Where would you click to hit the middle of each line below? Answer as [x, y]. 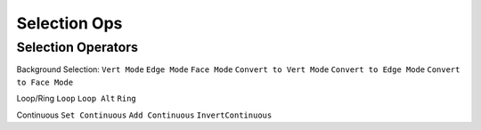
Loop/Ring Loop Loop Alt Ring [77, 99]
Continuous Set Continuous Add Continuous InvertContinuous [144, 115]
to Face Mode [45, 82]
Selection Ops [69, 23]
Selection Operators [77, 47]
